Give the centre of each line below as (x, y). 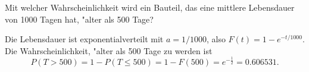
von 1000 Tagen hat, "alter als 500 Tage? (79, 19)
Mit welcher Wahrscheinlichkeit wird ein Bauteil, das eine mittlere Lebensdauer (150, 7)
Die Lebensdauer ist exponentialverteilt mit (84, 39)
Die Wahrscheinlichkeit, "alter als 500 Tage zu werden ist (109, 50)
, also (216, 39)
